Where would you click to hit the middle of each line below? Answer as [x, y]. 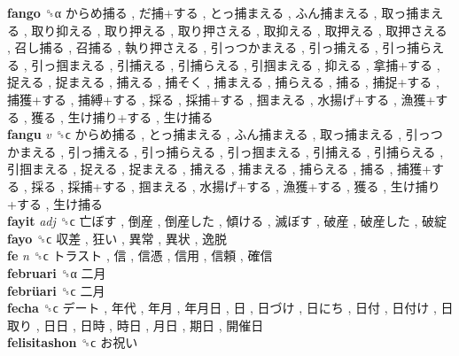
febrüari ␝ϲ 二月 [56, 290]
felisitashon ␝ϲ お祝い [73, 342]
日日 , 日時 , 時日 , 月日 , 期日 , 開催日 [154, 325]
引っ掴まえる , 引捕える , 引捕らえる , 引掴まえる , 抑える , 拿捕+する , [236, 64]
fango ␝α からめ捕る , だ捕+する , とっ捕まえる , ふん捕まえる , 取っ [207, 12]
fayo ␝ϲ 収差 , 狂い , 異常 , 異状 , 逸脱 [117, 238]
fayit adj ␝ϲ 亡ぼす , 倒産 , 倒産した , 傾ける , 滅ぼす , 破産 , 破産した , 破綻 [227, 221]
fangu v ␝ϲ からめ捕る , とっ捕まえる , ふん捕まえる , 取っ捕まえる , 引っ [219, 134]
